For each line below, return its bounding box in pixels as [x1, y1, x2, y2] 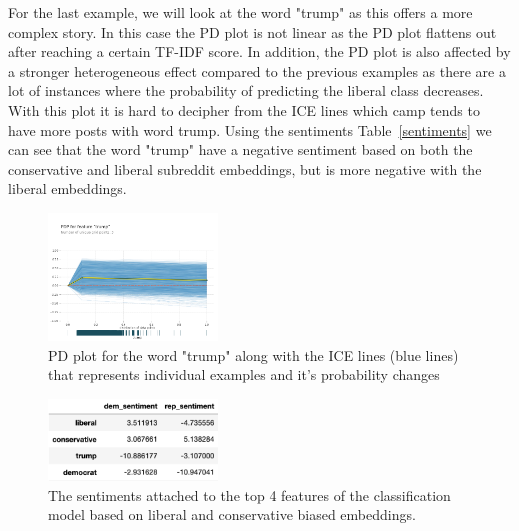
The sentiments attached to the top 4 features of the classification [48, 484, 451, 505]
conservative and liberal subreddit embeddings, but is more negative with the [8, 158, 482, 179]
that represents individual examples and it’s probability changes [48, 364, 440, 385]
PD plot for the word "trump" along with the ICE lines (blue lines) [48, 344, 459, 365]
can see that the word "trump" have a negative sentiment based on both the [8, 139, 473, 160]
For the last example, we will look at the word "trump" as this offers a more [8, 2, 473, 22]
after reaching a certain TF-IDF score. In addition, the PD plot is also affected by [8, 41, 511, 62]
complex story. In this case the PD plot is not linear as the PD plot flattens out [8, 21, 497, 42]
